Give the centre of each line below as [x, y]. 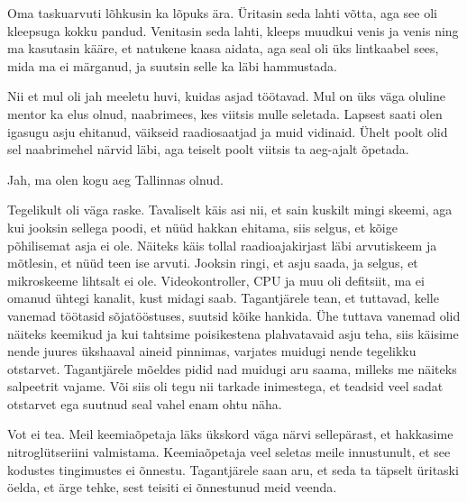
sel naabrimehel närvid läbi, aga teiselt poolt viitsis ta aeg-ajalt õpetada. [208, 149]
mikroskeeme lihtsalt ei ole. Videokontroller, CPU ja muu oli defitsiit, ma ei [216, 280]
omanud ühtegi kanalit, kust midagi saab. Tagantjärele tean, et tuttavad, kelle [223, 298]
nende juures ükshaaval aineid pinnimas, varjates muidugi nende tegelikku [212, 351]
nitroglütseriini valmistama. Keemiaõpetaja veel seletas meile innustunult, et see [229, 452]
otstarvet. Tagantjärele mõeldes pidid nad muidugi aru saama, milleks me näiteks [232, 368]
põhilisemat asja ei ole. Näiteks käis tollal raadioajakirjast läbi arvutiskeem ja [222, 245]
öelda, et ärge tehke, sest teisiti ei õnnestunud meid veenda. [172, 487]
